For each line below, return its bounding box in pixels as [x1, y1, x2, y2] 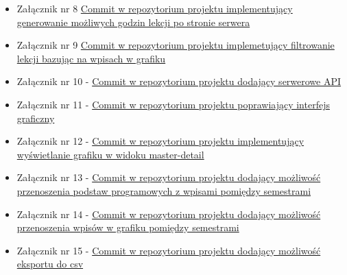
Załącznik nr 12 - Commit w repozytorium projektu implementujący [16, 134, 304, 148]
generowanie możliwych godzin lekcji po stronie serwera [16, 14, 250, 29]
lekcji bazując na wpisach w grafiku [16, 51, 166, 65]
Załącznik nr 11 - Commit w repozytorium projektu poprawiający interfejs [16, 97, 330, 111]
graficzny [16, 110, 55, 125]
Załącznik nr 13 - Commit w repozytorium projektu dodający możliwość [16, 170, 321, 184]
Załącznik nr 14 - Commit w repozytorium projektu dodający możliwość [16, 206, 321, 221]
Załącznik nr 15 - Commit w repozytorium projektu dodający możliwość [16, 243, 321, 257]
